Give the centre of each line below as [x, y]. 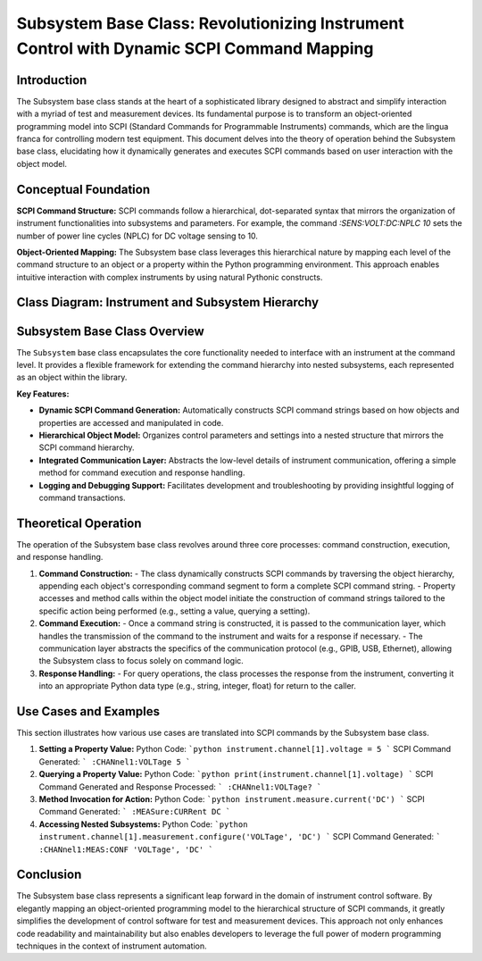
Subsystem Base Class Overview [110, 331]
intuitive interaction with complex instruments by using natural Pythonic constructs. [170, 277]
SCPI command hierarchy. [87, 447]
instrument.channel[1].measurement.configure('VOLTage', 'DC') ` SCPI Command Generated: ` [240, 837]
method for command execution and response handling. [142, 472]
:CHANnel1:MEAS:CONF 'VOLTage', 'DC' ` [126, 849]
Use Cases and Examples [88, 711]
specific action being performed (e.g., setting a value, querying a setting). [175, 611]
